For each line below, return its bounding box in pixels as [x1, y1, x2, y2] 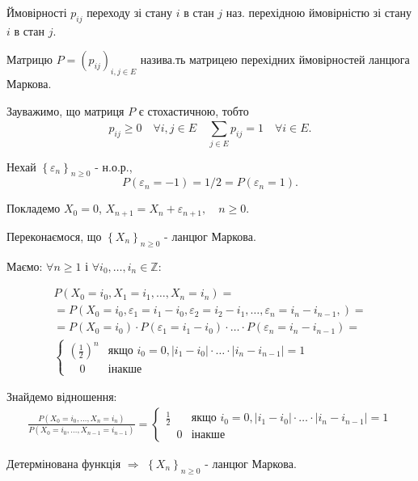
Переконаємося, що [6, 227, 102, 244]
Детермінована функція [6, 454, 121, 471]
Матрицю [6, 51, 53, 68]
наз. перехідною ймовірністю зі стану [226, 4, 412, 20]
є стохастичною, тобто [138, 102, 249, 119]
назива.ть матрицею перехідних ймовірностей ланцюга [140, 51, 410, 68]
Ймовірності [6, 4, 67, 20]
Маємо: [6, 257, 43, 274]
